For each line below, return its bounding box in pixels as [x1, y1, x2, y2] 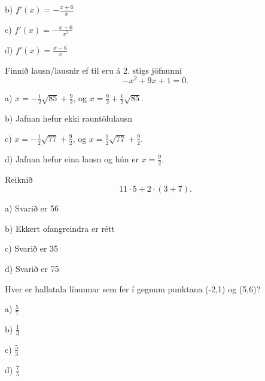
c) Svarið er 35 [5, 242, 59, 255]
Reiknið [5, 173, 33, 185]
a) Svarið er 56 [5, 202, 59, 214]
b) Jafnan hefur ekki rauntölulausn [5, 112, 133, 125]
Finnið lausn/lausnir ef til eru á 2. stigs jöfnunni [5, 63, 182, 76]
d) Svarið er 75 [5, 262, 59, 274]
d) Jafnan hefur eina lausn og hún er [5, 152, 139, 165]
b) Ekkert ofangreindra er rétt [5, 222, 115, 234]
